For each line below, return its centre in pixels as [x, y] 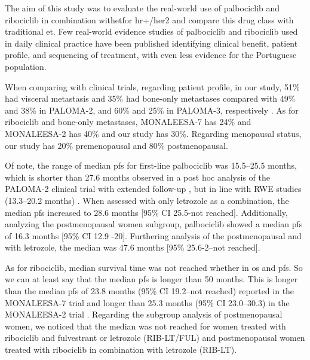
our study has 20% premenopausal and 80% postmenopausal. [116, 145]
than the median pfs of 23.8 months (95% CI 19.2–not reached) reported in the [150, 291]
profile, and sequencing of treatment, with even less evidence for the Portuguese [151, 55]
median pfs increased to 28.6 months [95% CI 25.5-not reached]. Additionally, [146, 212]
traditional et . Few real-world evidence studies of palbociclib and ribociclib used [151, 31]
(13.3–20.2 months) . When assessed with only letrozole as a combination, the [147, 200]
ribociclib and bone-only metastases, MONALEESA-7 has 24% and [128, 122]
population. [26, 66]
